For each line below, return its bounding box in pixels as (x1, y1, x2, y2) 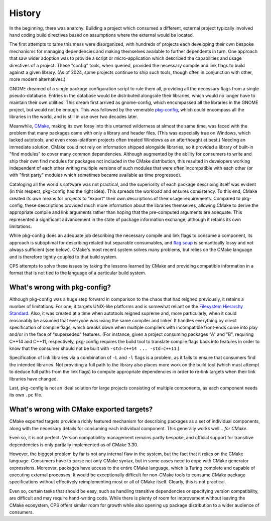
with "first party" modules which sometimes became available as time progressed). (9, 172, 182, 178)
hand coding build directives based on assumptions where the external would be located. (9, 32, 194, 38)
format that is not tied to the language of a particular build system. (9, 270, 147, 276)
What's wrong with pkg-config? (9, 283, 111, 292)
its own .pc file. (9, 392, 43, 398)
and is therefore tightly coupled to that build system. (9, 253, 117, 259)
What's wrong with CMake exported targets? (9, 405, 153, 414)
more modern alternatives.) (9, 76, 66, 82)
